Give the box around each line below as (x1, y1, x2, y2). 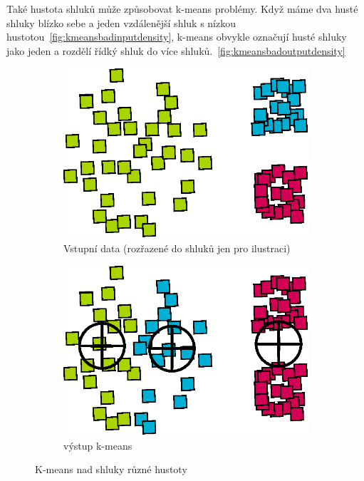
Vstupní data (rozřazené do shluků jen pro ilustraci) (63, 240, 291, 255)
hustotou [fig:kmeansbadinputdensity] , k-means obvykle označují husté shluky (6, 29, 347, 44)
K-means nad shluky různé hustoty (35, 462, 187, 477)
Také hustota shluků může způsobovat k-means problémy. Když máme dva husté (6, 1, 358, 16)
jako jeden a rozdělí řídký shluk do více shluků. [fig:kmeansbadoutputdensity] (6, 43, 345, 58)
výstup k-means (63, 438, 132, 452)
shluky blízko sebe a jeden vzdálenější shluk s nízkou (6, 15, 236, 30)
